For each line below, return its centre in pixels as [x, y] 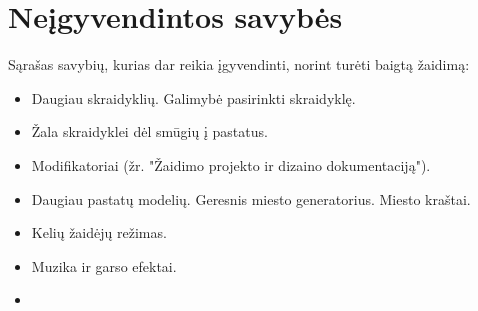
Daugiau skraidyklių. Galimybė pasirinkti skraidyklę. [193, 97]
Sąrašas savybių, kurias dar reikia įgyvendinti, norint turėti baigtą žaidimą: [239, 64]
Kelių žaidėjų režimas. [99, 232]
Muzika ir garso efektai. [104, 265]
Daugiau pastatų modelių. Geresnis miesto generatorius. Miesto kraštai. [251, 198]
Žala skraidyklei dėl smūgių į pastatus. [149, 131]
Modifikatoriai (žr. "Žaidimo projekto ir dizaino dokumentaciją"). [231, 164]
